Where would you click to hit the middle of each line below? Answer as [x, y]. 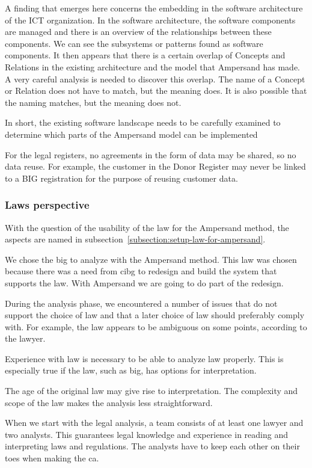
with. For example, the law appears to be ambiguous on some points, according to [156, 326]
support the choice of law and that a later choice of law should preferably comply [155, 315]
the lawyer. [25, 338]
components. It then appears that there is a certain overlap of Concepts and [145, 55]
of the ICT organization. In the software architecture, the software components [150, 20]
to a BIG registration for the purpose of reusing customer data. [121, 178]
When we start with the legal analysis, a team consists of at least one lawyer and [154, 423]
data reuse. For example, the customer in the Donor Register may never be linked [155, 166]
